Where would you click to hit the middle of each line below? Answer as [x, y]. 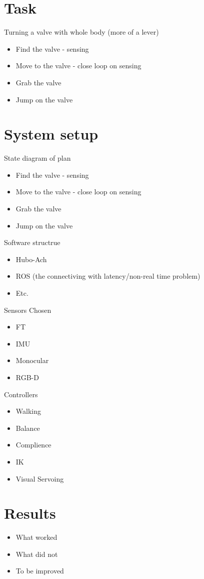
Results [30, 513]
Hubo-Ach [31, 259]
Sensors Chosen [28, 310]
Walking [28, 411]
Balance [28, 428]
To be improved [40, 571]
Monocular [32, 360]
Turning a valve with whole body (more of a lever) [81, 32]
